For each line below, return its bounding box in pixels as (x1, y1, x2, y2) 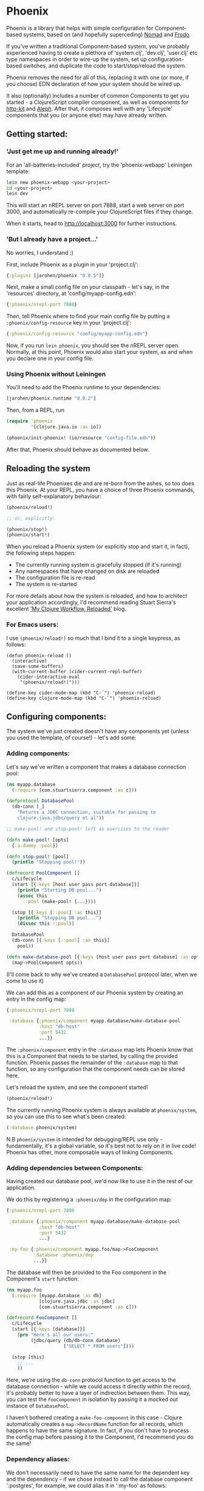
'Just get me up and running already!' (6, 147, 119, 156)
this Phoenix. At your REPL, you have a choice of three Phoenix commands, (6, 486, 195, 493)
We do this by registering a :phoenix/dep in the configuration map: (6, 1195, 172, 1203)
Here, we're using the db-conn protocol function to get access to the (6, 1376, 176, 1384)
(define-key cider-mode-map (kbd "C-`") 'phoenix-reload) (6, 690, 156, 696)
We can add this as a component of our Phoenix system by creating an (6, 989, 183, 996)
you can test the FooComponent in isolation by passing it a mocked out (6, 1396, 178, 1403)
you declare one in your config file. (6, 355, 94, 362)
